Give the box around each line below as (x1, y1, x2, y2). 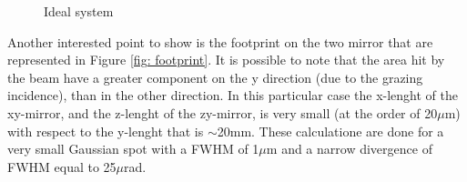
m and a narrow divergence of (266, 139, 432, 158)
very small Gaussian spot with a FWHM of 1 (7, 139, 259, 158)
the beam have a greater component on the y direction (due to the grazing (7, 67, 423, 86)
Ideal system (44, 2, 114, 20)
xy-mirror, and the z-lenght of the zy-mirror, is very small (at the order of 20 (7, 103, 438, 122)
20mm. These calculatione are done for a (217, 121, 444, 140)
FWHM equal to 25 (7, 157, 117, 176)
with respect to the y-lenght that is (7, 121, 204, 140)
